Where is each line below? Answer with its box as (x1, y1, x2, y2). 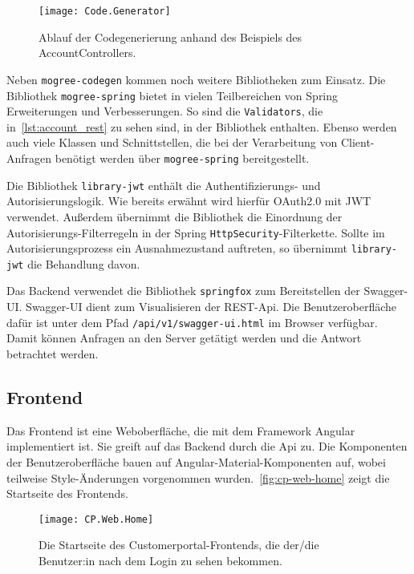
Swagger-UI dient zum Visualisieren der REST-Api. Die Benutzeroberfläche (26, 298, 397, 315)
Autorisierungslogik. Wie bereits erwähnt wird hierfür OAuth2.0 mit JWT (6, 192, 371, 209)
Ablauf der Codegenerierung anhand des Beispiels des (39, 28, 302, 45)
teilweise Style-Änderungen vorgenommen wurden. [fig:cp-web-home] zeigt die (6, 469, 390, 486)
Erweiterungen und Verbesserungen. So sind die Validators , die (6, 103, 323, 119)
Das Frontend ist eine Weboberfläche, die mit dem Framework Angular (6, 422, 355, 439)
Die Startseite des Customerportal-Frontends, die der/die (39, 536, 319, 553)
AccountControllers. (39, 44, 136, 61)
